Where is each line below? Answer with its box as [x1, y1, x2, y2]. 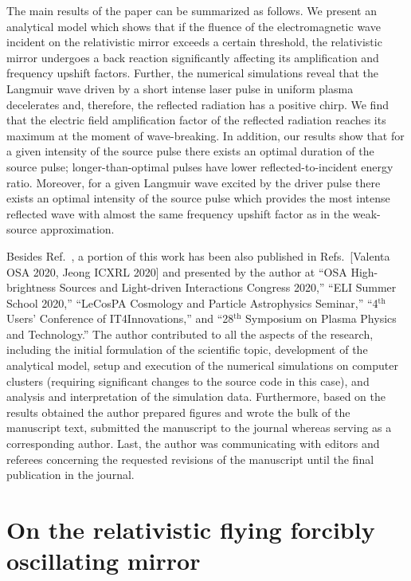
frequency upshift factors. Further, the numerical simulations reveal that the [6, 65, 379, 81]
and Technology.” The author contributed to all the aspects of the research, [6, 325, 374, 342]
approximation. [40, 221, 115, 238]
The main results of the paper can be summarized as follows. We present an [6, 2, 377, 18]
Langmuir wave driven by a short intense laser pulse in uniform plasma [6, 80, 354, 96]
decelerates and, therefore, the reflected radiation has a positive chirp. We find [6, 96, 389, 112]
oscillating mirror [6, 544, 201, 577]
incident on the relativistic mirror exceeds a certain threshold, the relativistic [6, 33, 382, 50]
